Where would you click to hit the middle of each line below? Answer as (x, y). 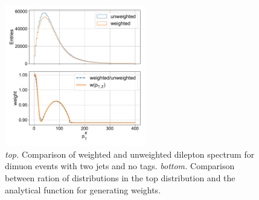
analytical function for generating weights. (83, 189)
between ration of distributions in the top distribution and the (120, 177)
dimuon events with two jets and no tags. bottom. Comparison (120, 166)
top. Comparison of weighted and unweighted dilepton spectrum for (130, 154)
